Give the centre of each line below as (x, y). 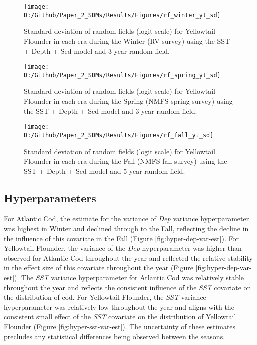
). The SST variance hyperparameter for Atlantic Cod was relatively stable (129, 278)
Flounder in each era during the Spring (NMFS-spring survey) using (128, 101)
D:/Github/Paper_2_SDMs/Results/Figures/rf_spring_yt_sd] (122, 75)
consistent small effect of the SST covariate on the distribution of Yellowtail (120, 317)
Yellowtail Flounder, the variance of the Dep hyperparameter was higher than (123, 248)
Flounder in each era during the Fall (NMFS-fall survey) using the (126, 161)
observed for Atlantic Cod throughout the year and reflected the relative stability (128, 258)
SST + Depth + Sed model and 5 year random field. (105, 171)
